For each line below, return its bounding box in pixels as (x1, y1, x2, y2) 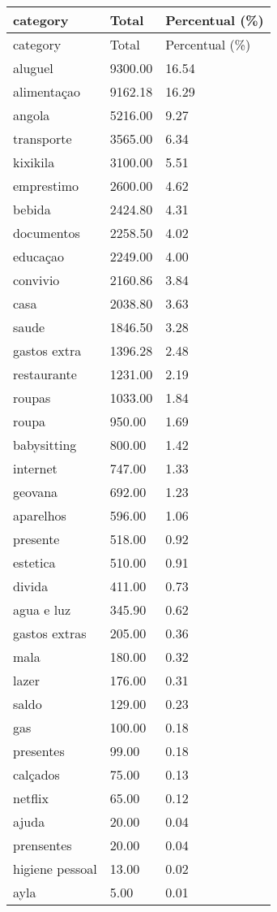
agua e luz (13, 600, 71, 619)
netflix (13, 789, 49, 807)
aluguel (13, 58, 53, 77)
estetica (13, 553, 56, 572)
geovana (13, 482, 58, 501)
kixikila (13, 153, 55, 171)
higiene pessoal (13, 859, 97, 878)
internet (13, 459, 58, 478)
